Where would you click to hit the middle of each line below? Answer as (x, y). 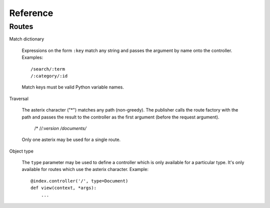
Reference (31, 13)
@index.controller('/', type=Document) (79, 181)
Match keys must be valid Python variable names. (73, 87)
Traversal (19, 98)
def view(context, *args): (64, 188)
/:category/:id (49, 76)
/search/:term (48, 69)
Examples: (32, 57)
